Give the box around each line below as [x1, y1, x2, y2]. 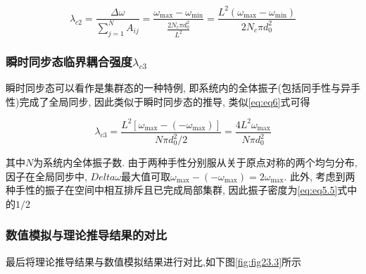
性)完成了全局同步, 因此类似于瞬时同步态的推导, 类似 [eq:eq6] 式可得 [6, 94, 310, 108]
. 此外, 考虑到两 [284, 168, 355, 183]
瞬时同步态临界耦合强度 [6, 52, 132, 70]
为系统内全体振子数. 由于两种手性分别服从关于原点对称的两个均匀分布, [33, 155, 358, 170]
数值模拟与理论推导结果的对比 [6, 226, 168, 244]
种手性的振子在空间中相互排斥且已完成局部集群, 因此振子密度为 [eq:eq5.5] [6, 182, 338, 197]
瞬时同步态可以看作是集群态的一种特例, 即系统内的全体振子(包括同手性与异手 [6, 80, 360, 94]
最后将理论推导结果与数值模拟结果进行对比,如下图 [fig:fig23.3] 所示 [6, 254, 302, 268]
